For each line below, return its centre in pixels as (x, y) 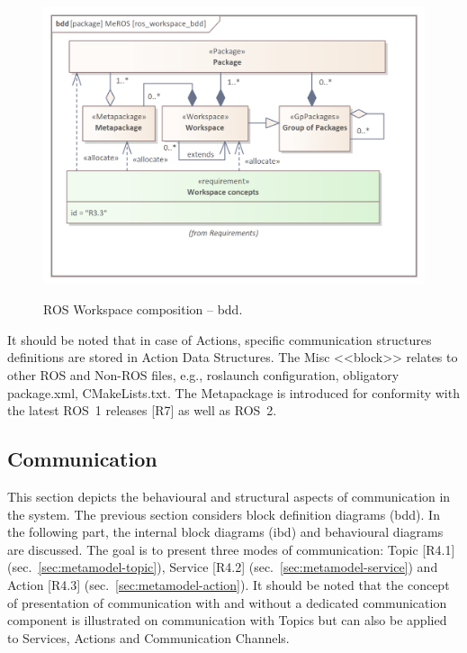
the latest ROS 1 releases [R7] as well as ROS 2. (142, 410)
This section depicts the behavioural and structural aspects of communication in (229, 496)
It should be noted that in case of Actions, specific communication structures (220, 339)
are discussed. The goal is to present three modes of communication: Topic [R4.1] (231, 549)
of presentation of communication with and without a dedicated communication (227, 602)
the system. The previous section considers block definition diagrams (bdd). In (224, 514)
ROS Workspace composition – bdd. (143, 309)
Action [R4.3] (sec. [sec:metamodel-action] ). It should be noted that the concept (229, 584)
